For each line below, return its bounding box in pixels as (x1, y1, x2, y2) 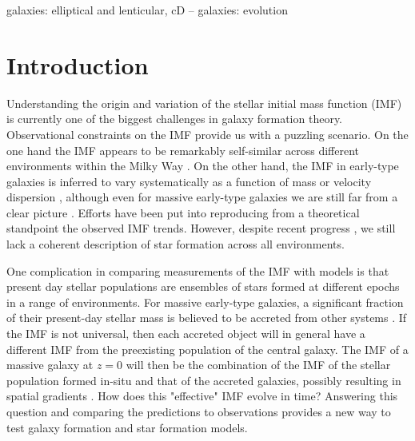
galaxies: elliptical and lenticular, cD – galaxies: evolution (6, 2, 288, 18)
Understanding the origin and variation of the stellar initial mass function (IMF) (6, 94, 402, 111)
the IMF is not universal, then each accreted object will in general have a (6, 325, 365, 342)
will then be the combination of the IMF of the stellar (126, 356, 391, 373)
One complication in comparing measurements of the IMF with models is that (6, 262, 389, 279)
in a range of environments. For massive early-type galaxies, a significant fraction (6, 293, 404, 310)
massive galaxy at (6, 356, 94, 373)
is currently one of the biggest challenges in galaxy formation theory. (6, 110, 343, 127)
